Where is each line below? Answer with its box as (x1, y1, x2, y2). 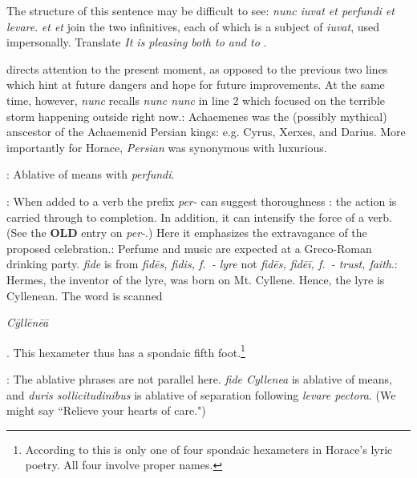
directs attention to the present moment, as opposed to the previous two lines (6, 60, 388, 77)
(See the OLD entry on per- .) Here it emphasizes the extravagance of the (6, 224, 367, 241)
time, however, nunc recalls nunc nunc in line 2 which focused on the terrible (6, 91, 386, 108)
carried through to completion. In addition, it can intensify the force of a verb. (6, 208, 392, 225)
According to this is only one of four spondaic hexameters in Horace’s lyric (25, 440, 393, 457)
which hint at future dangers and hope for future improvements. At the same (6, 76, 385, 93)
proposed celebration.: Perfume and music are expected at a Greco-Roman (6, 239, 372, 256)
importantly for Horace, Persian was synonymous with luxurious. (6, 139, 327, 155)
